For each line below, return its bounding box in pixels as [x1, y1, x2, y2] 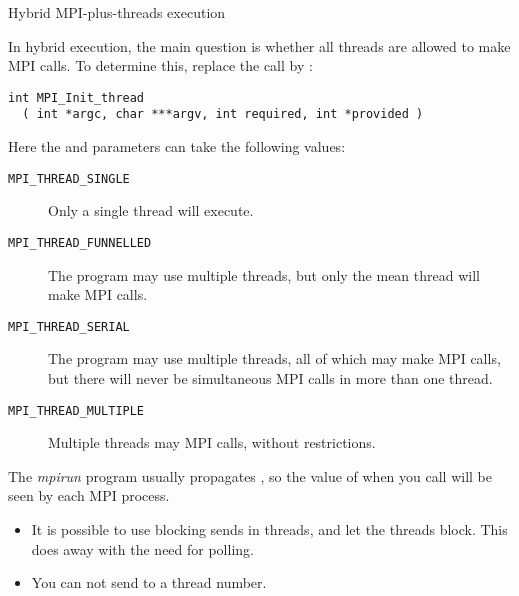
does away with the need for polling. [31, 538, 254, 559]
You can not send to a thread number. [31, 572, 267, 593]
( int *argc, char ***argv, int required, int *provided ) [22, 107, 424, 122]
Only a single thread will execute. [48, 200, 254, 221]
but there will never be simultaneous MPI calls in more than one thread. [48, 368, 493, 389]
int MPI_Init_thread [8, 90, 145, 105]
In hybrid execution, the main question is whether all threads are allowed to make [8, 35, 511, 56]
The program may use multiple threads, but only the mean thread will [48, 264, 480, 285]
